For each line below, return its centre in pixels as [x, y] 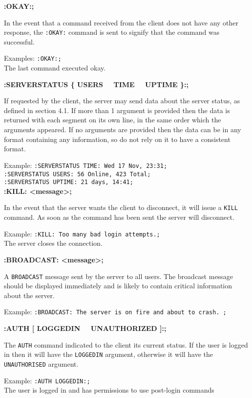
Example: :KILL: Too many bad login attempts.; [82, 233]
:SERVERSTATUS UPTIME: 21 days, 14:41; [69, 182]
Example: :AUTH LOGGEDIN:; [47, 380]
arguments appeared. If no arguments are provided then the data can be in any [123, 129]
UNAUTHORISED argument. [41, 363]
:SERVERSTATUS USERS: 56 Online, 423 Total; [77, 174]
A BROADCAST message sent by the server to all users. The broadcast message [118, 276]
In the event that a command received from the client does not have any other [121, 22]
